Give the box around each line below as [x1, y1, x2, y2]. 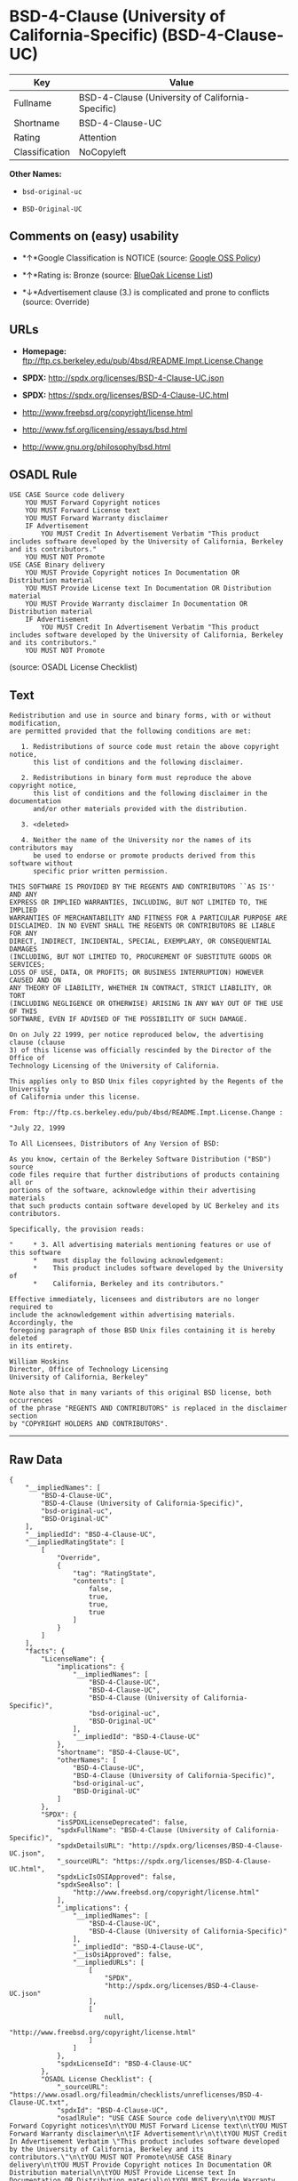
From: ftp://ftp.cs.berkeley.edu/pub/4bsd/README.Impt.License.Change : [9, 1108, 284, 1117]
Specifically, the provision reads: [9, 1225, 145, 1234]
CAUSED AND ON [9, 976, 62, 985]
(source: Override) [21, 296, 90, 307]
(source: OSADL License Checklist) [9, 662, 138, 672]
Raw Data [9, 1452, 64, 1467]
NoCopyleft [78, 145, 127, 157]
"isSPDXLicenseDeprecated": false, [56, 1818, 189, 1827]
